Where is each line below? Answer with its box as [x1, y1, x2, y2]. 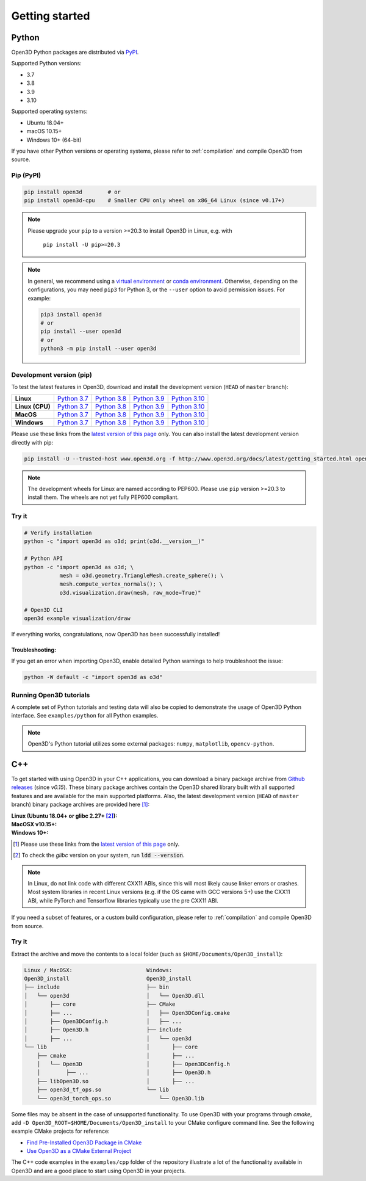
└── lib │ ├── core [24, 1044, 198, 1050]
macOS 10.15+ [26, 128, 62, 135]
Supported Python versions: [11, 60, 82, 67]
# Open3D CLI [24, 606, 63, 613]
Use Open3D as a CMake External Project [26, 1147, 131, 1155]
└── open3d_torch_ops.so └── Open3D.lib [37, 1095, 204, 1102]
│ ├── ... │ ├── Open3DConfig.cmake [24, 1009, 231, 1016]
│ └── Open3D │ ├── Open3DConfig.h [37, 1060, 231, 1067]
